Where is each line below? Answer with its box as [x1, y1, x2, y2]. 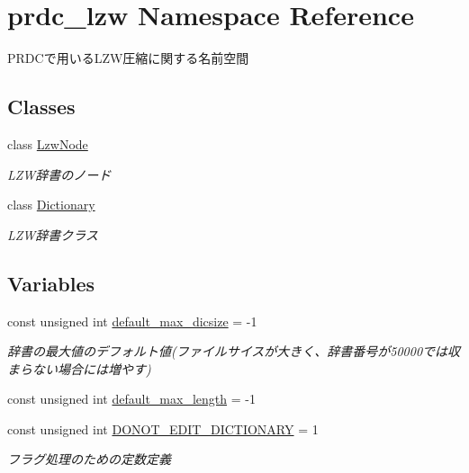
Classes [7, 93, 76, 120]
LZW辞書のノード [7, 165, 112, 183]
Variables [7, 269, 95, 297]
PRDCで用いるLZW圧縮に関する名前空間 [7, 49, 249, 67]
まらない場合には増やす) [7, 359, 151, 378]
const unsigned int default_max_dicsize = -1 [7, 311, 257, 330]
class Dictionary [7, 195, 95, 214]
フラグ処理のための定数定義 [7, 450, 171, 469]
